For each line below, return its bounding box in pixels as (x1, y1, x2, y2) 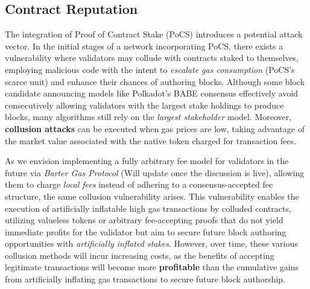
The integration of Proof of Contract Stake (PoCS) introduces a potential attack (5, 28, 303, 40)
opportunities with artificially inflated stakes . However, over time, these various (5, 237, 298, 250)
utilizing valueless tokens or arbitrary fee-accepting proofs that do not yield (5, 214, 283, 226)
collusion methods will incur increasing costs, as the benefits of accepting (5, 249, 274, 261)
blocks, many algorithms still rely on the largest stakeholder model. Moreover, (5, 110, 292, 123)
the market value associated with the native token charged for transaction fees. (5, 134, 297, 147)
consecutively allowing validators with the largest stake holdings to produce (5, 98, 284, 111)
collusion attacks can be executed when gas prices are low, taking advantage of (5, 122, 305, 135)
